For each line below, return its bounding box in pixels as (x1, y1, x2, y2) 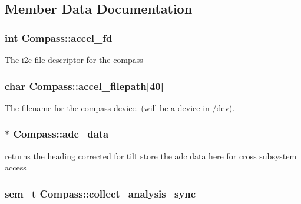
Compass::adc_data (13, 126, 109, 141)
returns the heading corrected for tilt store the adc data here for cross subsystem (5, 149, 297, 162)
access (5, 161, 27, 173)
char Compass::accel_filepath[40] (5, 78, 164, 93)
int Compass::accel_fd (5, 30, 113, 45)
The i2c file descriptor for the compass (5, 53, 143, 65)
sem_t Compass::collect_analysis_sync (5, 186, 196, 200)
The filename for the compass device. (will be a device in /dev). (5, 101, 235, 113)
